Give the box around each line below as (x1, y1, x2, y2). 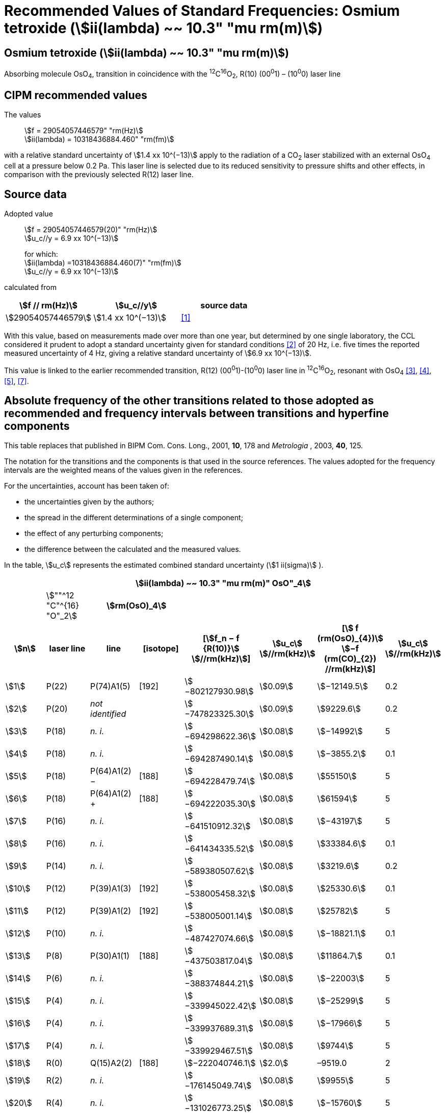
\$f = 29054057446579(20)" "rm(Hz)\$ (24, 225, 158, 234)
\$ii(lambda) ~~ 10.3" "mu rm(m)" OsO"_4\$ (136, 578, 311, 589)
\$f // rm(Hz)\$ (19, 300, 78, 311)
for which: (24, 250, 58, 259)
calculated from (4, 283, 57, 292)
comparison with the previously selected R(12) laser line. (4, 170, 194, 179)
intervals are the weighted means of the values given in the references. (4, 466, 243, 475)
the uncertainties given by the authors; (24, 497, 154, 506)
